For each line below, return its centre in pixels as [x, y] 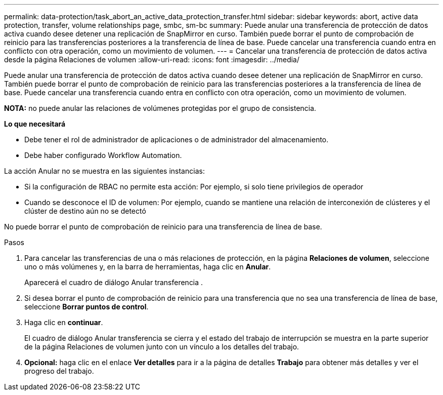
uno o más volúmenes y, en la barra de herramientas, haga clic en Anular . [148, 267]
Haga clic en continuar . [64, 322]
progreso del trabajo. [59, 371]
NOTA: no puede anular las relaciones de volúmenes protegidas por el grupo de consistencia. [160, 108]
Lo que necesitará [35, 124]
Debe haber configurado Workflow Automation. [103, 155]
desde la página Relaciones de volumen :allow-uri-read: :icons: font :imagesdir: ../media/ [152, 60]
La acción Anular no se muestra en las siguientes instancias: [104, 171]
